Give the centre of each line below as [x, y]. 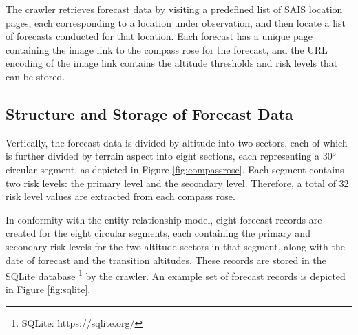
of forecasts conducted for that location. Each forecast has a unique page [159, 36]
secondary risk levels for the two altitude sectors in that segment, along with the [175, 246]
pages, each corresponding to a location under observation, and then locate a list [176, 22]
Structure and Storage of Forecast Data [149, 113]
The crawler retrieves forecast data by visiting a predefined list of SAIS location [174, 9]
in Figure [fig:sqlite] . [48, 289]
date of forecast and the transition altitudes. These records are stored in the [166, 260]
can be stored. [35, 76]
